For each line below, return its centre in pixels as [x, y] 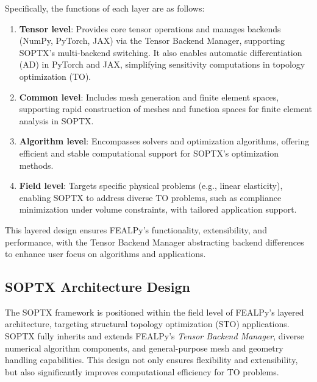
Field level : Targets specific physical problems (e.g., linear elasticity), [151, 186]
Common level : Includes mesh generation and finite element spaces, [149, 97]
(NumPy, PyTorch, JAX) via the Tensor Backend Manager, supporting [152, 41]
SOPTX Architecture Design [98, 287]
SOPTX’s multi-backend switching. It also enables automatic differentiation [161, 52]
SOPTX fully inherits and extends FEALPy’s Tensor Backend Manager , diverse [155, 336]
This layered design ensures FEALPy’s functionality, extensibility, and [136, 229]
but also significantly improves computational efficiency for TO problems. [142, 371]
